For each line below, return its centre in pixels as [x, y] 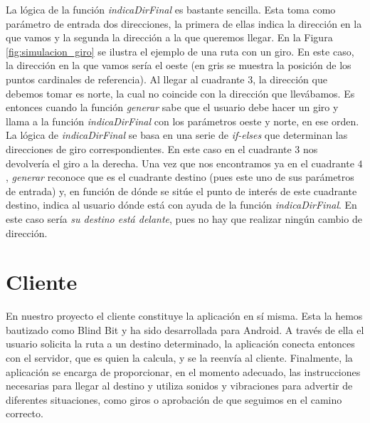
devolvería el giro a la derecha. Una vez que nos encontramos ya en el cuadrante [180, 163]
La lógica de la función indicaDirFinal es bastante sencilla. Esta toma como [171, 9]
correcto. [25, 413]
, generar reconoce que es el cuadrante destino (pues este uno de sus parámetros [180, 177]
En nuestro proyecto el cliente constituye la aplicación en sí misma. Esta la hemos [184, 316]
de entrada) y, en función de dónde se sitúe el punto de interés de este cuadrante [181, 190]
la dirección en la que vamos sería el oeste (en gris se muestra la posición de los [179, 65]
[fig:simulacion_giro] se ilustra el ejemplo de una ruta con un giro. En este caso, [180, 51]
